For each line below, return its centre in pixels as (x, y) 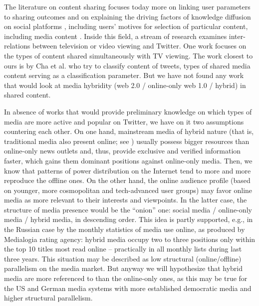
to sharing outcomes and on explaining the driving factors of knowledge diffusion (128, 16)
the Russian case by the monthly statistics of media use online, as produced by (125, 229)
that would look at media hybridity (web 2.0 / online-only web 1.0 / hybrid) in (125, 85)
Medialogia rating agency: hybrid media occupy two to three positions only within (130, 239)
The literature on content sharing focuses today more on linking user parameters (127, 6)
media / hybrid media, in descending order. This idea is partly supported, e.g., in (129, 219)
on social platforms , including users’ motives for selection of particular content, (126, 26)
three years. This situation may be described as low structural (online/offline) (123, 258)
